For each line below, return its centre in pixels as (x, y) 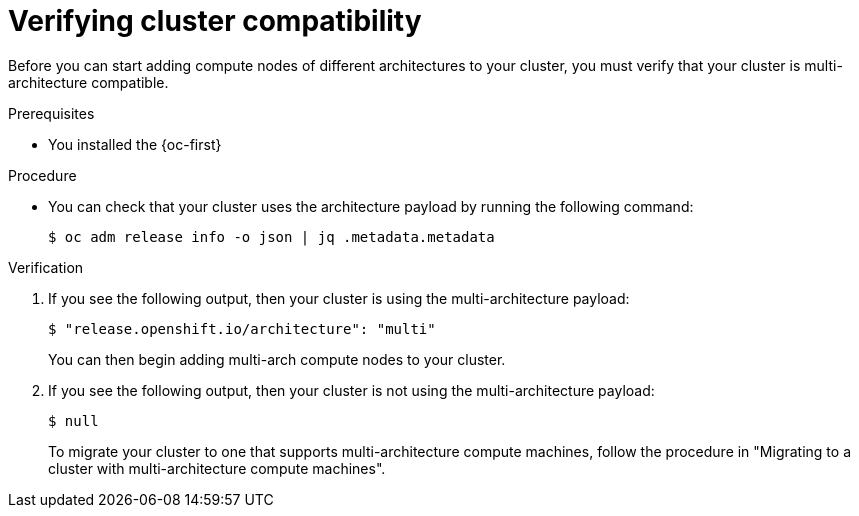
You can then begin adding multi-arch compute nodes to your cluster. (277, 359)
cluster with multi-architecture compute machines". (217, 468)
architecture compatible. (88, 82)
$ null (73, 420)
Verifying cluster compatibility (215, 21)
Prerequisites (51, 113)
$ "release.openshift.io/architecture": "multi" (242, 328)
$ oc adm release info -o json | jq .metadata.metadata (271, 236)
